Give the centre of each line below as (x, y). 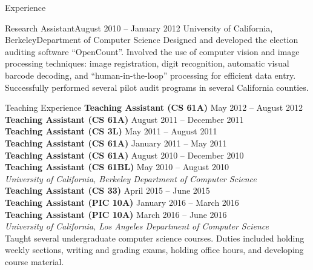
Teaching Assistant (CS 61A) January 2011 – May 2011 (116, 143)
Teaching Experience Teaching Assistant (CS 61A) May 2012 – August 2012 (154, 107)
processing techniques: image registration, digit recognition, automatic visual (147, 63)
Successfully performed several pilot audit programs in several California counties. (157, 87)
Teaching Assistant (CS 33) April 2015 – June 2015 (107, 190)
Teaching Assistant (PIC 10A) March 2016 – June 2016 (116, 214)
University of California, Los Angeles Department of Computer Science (137, 226)
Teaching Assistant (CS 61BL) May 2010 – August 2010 (117, 167)
